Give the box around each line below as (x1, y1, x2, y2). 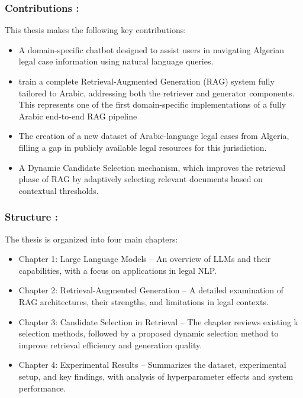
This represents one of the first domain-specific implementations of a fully (18, 98, 286, 111)
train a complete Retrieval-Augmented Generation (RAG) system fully (18, 75, 275, 87)
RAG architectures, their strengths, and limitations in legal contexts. (18, 295, 269, 308)
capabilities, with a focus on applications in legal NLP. (18, 264, 217, 276)
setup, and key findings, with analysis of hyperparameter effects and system (18, 370, 294, 382)
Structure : (5, 209, 58, 224)
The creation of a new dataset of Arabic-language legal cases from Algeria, (18, 130, 289, 142)
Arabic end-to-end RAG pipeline (18, 109, 137, 122)
